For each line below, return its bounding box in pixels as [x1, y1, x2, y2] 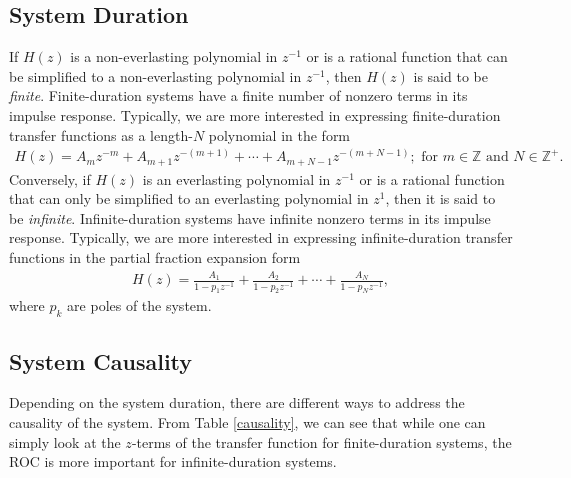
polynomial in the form [208, 124, 351, 145]
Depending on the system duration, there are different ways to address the [9, 392, 465, 413]
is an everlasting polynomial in [142, 168, 331, 189]
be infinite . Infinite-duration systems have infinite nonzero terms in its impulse [9, 207, 491, 228]
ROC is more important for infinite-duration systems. [9, 451, 337, 472]
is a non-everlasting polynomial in [70, 46, 278, 67]
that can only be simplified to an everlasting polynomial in [9, 188, 369, 209]
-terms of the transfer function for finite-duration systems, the [131, 431, 512, 452]
